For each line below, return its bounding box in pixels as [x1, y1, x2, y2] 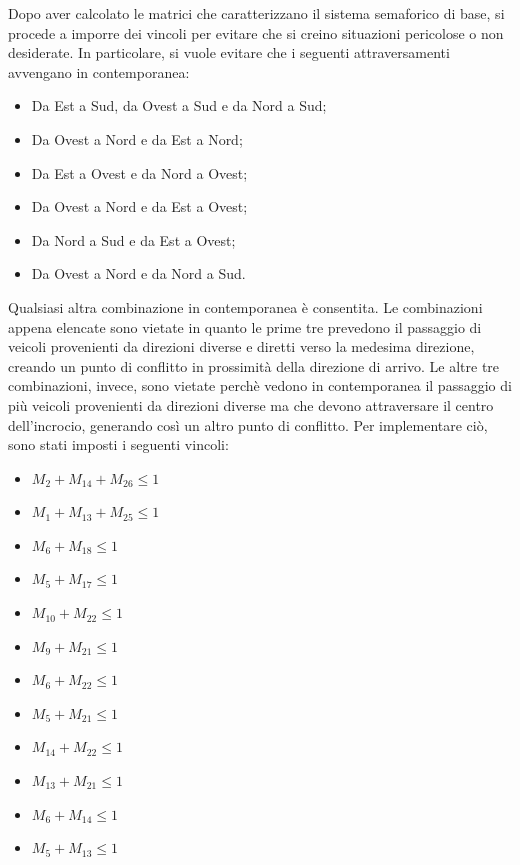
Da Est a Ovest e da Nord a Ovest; [31, 162, 248, 183]
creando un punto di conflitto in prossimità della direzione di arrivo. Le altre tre [8, 355, 500, 376]
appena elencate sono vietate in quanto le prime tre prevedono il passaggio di [8, 316, 482, 337]
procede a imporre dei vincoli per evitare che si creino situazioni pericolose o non [8, 22, 504, 43]
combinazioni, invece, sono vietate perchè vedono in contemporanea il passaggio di [8, 375, 512, 396]
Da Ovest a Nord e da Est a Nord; [31, 128, 243, 149]
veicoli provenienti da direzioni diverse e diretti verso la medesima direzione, [8, 336, 475, 357]
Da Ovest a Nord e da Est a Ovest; [31, 196, 248, 217]
